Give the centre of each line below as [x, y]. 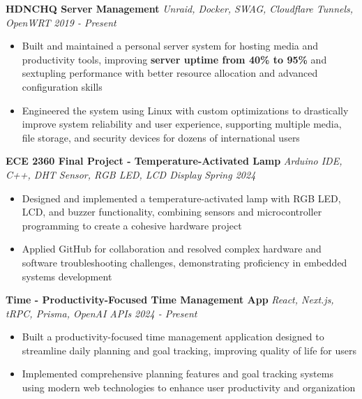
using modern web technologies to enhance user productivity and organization [189, 387]
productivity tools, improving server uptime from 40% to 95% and [174, 59]
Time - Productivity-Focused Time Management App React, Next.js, [170, 300]
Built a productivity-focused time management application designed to [173, 337]
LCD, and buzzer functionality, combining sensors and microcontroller [172, 212]
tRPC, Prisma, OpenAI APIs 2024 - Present [101, 313]
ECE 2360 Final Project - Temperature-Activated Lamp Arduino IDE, [174, 161]
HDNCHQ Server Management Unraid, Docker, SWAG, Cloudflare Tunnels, [180, 8]
